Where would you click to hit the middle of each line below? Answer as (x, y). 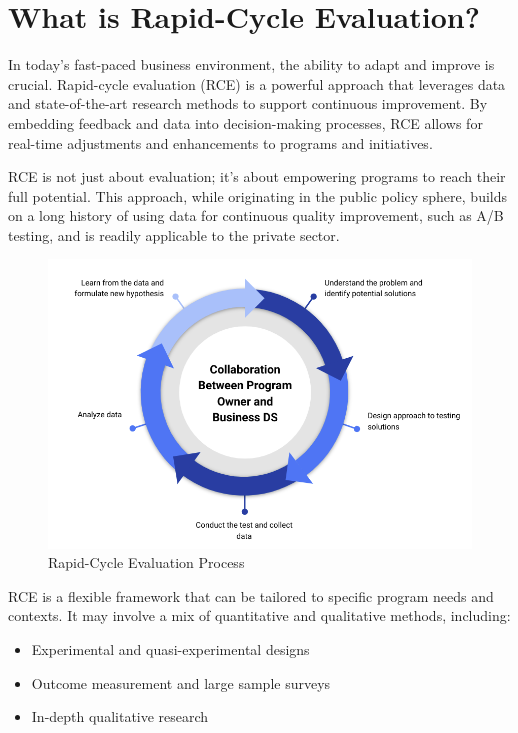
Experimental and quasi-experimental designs (170, 648)
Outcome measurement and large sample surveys (181, 682)
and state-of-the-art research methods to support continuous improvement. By (248, 103)
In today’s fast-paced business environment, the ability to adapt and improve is (251, 64)
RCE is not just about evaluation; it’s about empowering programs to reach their (257, 176)
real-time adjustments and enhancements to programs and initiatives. (220, 142)
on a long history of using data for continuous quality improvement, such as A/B (256, 215)
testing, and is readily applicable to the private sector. (174, 234)
